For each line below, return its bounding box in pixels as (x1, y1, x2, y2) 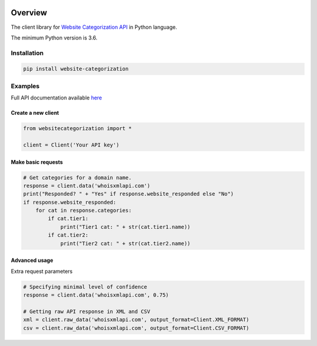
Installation (11, 49, 44, 57)
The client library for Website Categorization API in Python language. (11, 24, 177, 31)
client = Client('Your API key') (23, 141, 120, 148)
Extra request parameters (11, 268, 73, 275)
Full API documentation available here (11, 94, 102, 101)
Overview (11, 8, 48, 18)
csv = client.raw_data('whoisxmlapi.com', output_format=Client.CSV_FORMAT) (23, 324, 249, 331)
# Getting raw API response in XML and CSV (23, 308, 151, 315)
